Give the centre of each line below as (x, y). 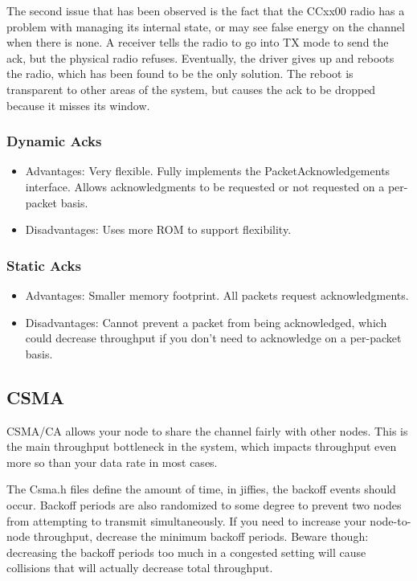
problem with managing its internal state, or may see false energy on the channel (206, 26)
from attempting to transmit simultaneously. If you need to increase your (186, 520)
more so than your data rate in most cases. (112, 462)
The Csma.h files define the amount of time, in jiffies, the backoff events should (201, 489)
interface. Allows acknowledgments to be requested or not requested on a (205, 186)
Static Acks (44, 265)
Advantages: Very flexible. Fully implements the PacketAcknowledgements (208, 171)
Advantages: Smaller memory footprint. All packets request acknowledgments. (217, 295)
